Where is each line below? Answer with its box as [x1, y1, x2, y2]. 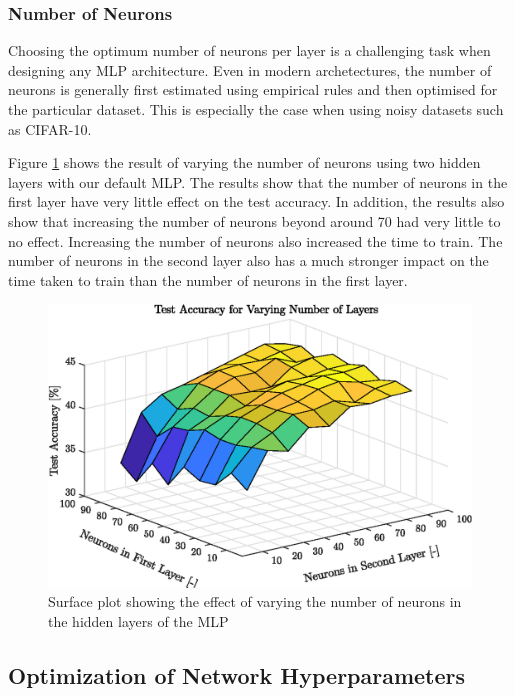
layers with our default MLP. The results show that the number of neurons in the [8, 171, 508, 192]
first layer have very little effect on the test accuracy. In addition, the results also [8, 191, 505, 212]
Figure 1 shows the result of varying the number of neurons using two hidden [8, 152, 481, 173]
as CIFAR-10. [8, 118, 92, 139]
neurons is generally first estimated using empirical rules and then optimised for [8, 79, 498, 100]
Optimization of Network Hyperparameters [8, 659, 466, 690]
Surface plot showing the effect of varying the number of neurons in [48, 591, 462, 612]
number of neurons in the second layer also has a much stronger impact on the [8, 250, 489, 271]
